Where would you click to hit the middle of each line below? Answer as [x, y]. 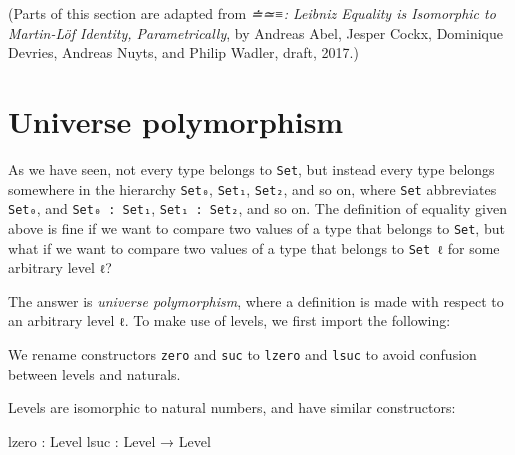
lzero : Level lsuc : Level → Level [109, 440]
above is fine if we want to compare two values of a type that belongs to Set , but [256, 227]
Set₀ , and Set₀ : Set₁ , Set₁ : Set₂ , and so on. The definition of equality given [257, 208]
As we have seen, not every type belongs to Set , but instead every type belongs [251, 168]
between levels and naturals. [94, 373]
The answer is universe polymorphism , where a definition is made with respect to [256, 300]
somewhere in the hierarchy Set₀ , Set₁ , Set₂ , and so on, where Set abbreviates [252, 188]
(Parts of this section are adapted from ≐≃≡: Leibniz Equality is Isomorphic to [252, 13]
